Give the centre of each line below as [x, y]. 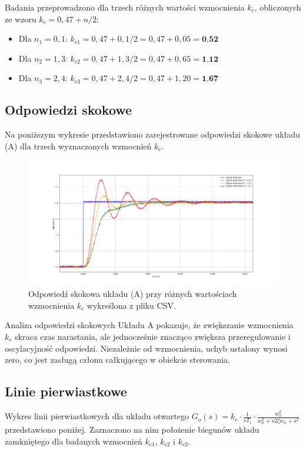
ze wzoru [21, 19]
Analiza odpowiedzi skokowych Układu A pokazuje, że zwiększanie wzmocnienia [149, 325]
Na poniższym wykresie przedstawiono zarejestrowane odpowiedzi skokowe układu [152, 134]
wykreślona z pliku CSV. [131, 305]
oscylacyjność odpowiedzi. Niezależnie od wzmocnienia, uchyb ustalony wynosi [146, 348]
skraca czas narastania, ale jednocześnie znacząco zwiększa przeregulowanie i [152, 336]
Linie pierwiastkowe [66, 391]
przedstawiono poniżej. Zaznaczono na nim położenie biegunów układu [132, 430]
